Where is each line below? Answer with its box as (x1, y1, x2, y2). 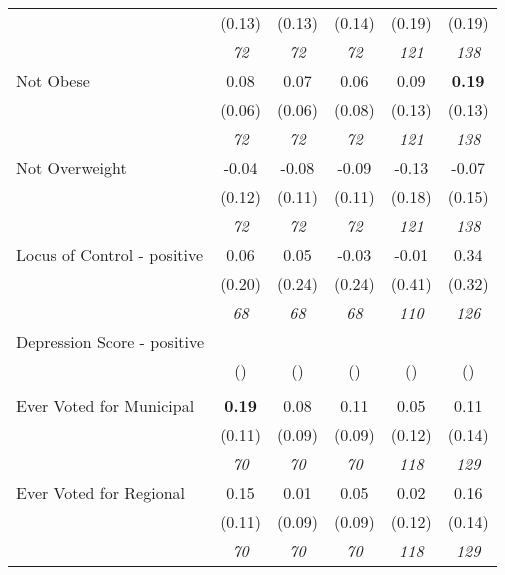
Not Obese (16, 69, 90, 92)
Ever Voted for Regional (16, 481, 185, 504)
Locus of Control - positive (16, 243, 204, 266)
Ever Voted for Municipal (16, 394, 195, 417)
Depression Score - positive (16, 330, 205, 353)
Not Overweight (16, 156, 127, 179)
